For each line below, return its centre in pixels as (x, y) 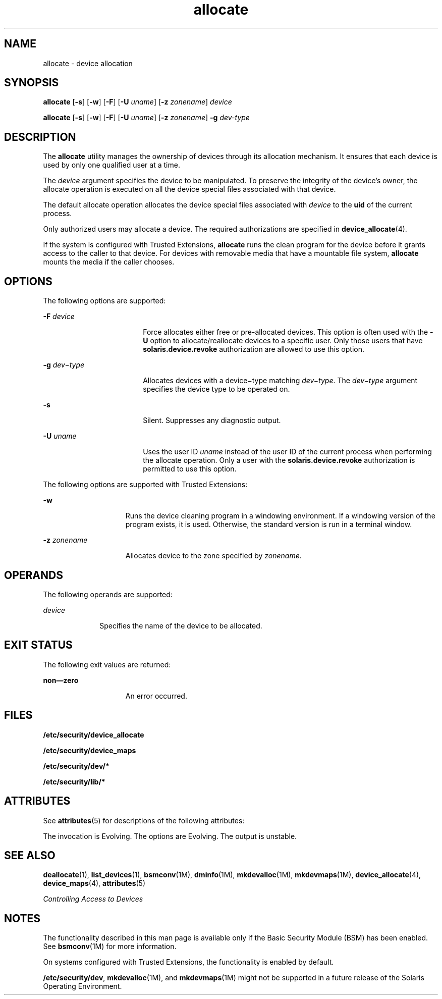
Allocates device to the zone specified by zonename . (213, 556)
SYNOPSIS (32, 83)
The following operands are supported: (108, 594)
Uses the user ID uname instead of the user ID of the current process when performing (287, 452)
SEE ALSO (30, 855)
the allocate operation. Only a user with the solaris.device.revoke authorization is (279, 460)
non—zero (61, 680)
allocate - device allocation (88, 63)
